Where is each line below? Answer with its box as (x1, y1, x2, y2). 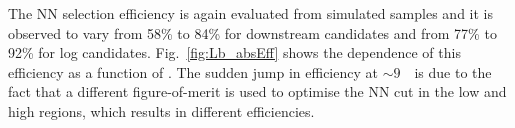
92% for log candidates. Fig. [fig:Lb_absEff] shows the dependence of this (8, 42, 461, 63)
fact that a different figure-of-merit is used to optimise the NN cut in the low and (8, 81, 507, 102)
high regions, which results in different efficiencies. (8, 100, 315, 121)
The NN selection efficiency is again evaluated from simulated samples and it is (8, 3, 493, 23)
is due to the (414, 61, 492, 82)
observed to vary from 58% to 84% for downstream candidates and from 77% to (8, 22, 497, 43)
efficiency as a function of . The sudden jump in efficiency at (8, 61, 378, 82)
